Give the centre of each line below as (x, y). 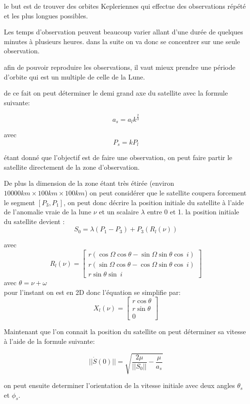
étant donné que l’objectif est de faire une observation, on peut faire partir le (118, 157)
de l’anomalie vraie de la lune (48, 212)
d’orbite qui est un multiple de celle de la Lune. (75, 76)
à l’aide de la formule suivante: (49, 341)
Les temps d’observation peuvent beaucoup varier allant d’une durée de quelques (124, 32)
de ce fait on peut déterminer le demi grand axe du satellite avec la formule (116, 93)
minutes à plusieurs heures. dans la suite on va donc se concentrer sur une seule (122, 41)
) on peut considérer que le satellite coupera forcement (165, 192)
